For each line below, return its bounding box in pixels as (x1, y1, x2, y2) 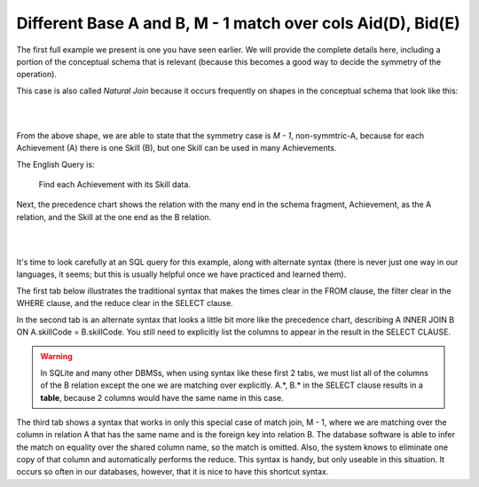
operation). (16, 69, 58, 80)
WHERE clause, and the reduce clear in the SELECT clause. (16, 298, 234, 309)
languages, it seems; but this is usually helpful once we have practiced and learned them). (16, 269, 347, 279)
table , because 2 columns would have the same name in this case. (40, 392, 284, 403)
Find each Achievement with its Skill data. (38, 179, 191, 190)
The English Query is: (16, 159, 95, 169)
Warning (40, 351, 73, 362)
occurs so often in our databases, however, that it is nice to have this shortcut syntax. (16, 467, 329, 477)
